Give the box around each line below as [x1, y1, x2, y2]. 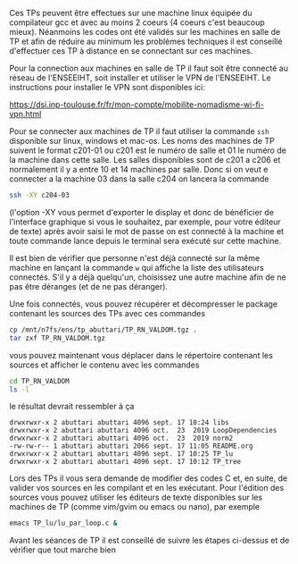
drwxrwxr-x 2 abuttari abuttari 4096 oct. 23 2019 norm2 [9, 434, 234, 443]
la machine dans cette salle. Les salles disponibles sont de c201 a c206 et [9, 155, 281, 164]
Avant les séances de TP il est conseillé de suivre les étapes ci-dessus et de [9, 535, 290, 546]
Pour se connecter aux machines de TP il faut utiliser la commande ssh [9, 126, 269, 137]
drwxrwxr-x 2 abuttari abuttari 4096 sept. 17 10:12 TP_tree [9, 458, 242, 467]
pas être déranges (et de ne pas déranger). [9, 281, 168, 291]
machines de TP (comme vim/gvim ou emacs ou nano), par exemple [9, 501, 261, 512]
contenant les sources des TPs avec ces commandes [9, 307, 206, 318]
